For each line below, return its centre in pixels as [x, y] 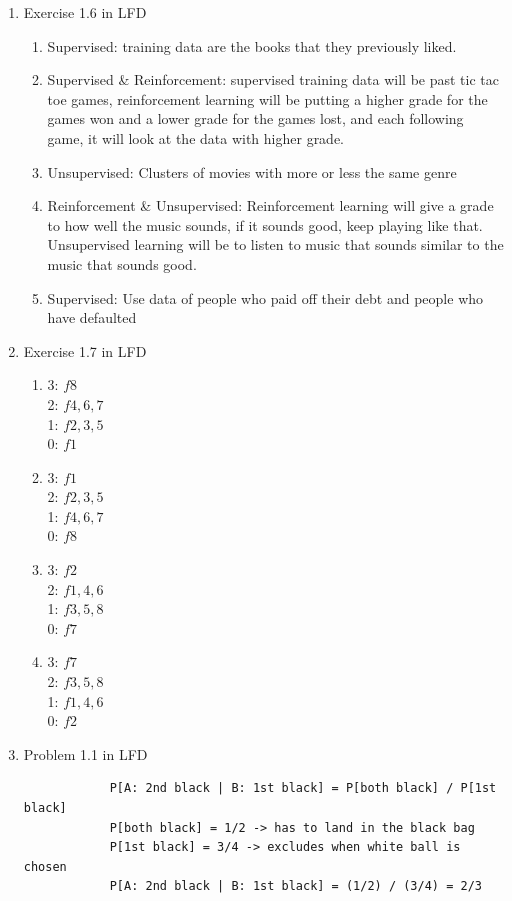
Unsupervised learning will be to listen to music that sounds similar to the [275, 244]
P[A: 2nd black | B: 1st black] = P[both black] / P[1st [303, 788]
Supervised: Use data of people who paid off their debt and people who [265, 297]
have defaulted [92, 317]
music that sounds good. [122, 263]
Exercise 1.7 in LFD [85, 350]
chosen [45, 866]
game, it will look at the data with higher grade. [196, 137]
